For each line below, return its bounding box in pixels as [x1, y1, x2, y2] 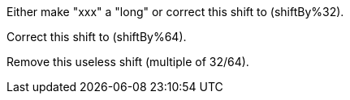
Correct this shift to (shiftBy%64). [6, 30, 187, 44]
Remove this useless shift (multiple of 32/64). [6, 55, 249, 69]
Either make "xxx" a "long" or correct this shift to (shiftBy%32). [6, 5, 344, 19]
